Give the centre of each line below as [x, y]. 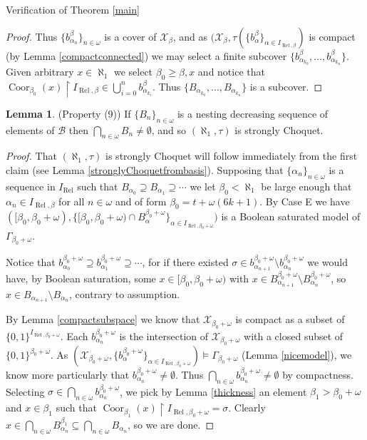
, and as [190, 36]
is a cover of [130, 36]
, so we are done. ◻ [171, 425]
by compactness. [318, 374]
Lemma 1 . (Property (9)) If [68, 113]
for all [72, 201]
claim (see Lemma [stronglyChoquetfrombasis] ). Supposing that [145, 170]
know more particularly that [68, 374]
